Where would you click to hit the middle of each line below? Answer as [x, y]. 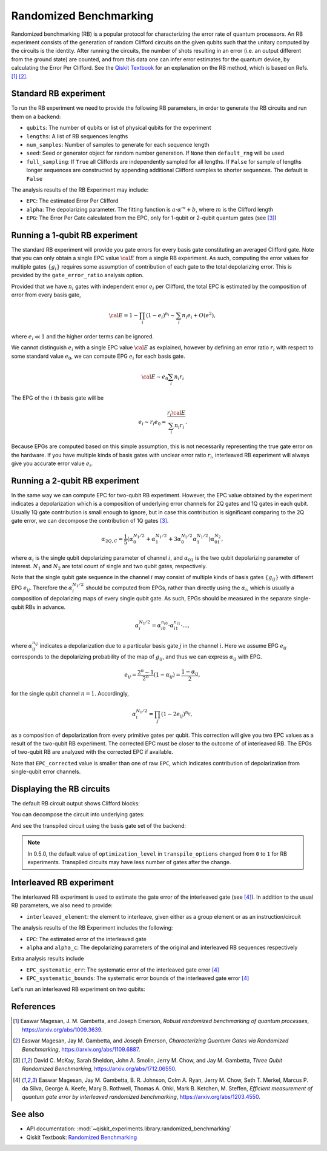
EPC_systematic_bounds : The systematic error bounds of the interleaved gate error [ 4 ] [138, 978]
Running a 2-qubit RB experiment [75, 481]
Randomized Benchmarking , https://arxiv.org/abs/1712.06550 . [99, 1069]
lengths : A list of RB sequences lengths [77, 136]
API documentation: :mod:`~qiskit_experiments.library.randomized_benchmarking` [129, 1129]
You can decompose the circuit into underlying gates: [78, 814]
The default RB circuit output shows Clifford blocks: [76, 804]
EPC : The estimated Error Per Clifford [72, 201]
